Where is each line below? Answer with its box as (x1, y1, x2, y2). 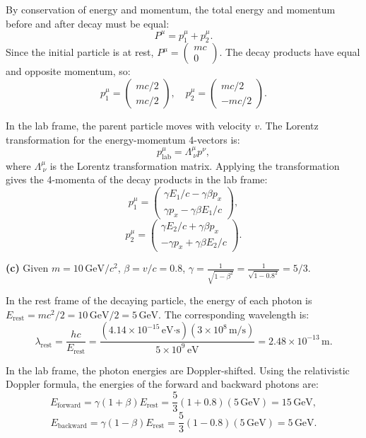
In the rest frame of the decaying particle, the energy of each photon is (6, 293, 312, 308)
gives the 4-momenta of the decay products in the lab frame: (6, 172, 268, 187)
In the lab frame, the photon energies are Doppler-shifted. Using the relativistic (6, 362, 350, 377)
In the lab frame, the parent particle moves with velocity (6, 118, 252, 133)
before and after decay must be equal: (6, 16, 170, 30)
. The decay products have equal (219, 45, 360, 59)
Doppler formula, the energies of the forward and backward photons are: (6, 376, 319, 391)
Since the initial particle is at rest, (6, 45, 154, 59)
